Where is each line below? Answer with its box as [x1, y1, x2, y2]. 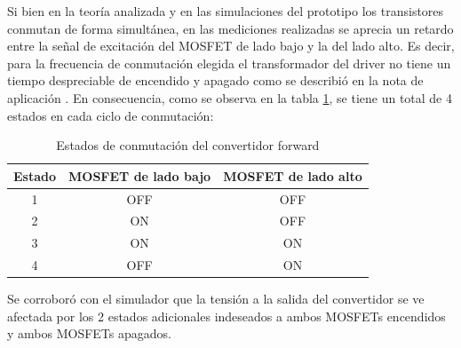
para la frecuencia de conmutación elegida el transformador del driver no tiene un [7, 53, 451, 72]
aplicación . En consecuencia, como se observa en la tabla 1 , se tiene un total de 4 [7, 88, 452, 107]
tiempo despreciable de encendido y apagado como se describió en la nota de [7, 71, 424, 90]
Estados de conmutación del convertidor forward [56, 136, 320, 154]
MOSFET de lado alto [223, 166, 362, 185]
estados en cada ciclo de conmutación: [7, 106, 214, 124]
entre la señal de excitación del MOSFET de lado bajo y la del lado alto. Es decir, [7, 36, 455, 55]
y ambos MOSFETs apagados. [7, 324, 171, 343]
